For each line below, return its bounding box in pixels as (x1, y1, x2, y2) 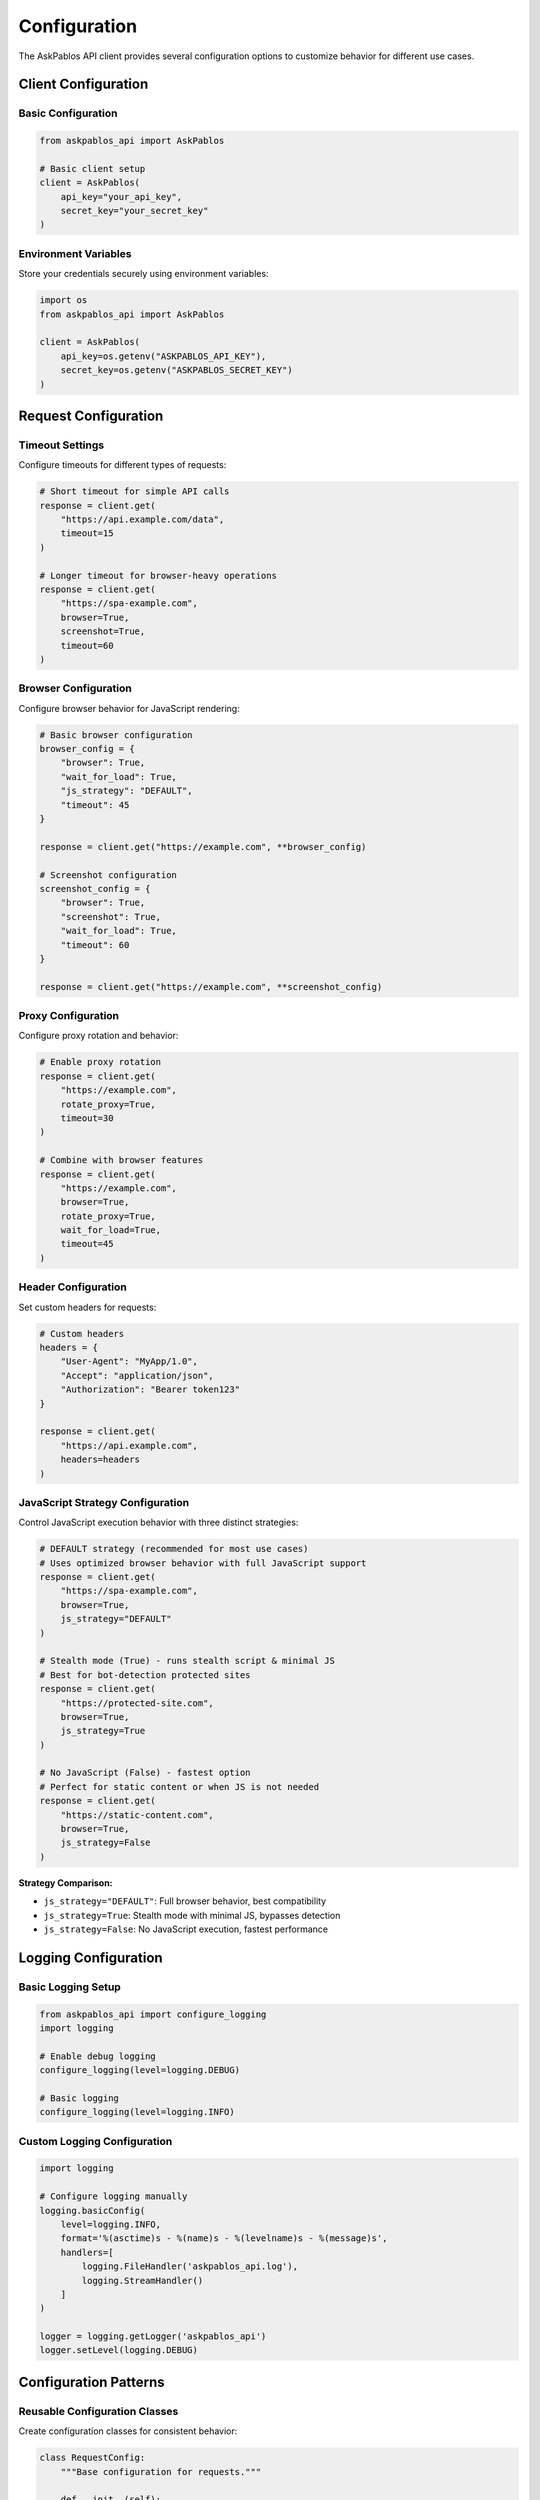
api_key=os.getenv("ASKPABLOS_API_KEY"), (60, 350, 267, 362)
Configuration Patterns (18, 2373, 165, 2390)
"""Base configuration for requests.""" (60, 2466, 262, 2477)
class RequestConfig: (39, 2452, 146, 2464)
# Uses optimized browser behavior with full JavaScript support (39, 1557, 367, 1569)
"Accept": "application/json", (60, 1370, 214, 1381)
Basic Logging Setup (18, 1980, 122, 1994)
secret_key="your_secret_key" (60, 205, 209, 217)
